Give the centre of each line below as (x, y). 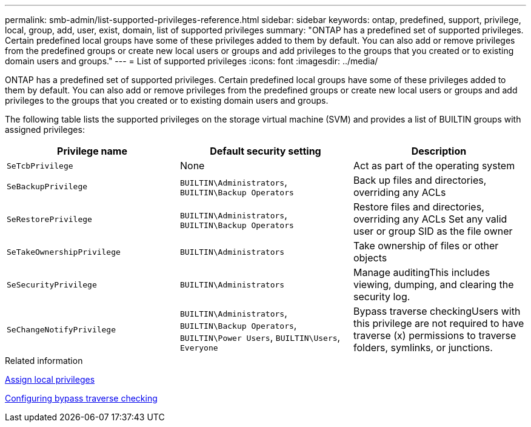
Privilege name (92, 151)
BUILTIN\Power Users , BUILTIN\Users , (260, 337)
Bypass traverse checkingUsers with (437, 311)
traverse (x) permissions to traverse (435, 335)
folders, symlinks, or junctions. (423, 348)
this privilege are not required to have (439, 323)
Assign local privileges (50, 379)
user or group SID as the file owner (433, 231)
